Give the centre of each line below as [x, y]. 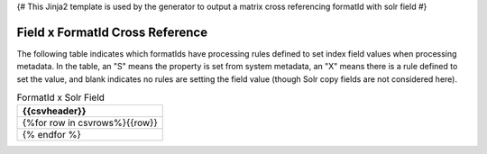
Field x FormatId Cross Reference [112, 32]
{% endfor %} [51, 135]
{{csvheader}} [54, 111]
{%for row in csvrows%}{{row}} [90, 123]
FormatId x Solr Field [61, 97]
